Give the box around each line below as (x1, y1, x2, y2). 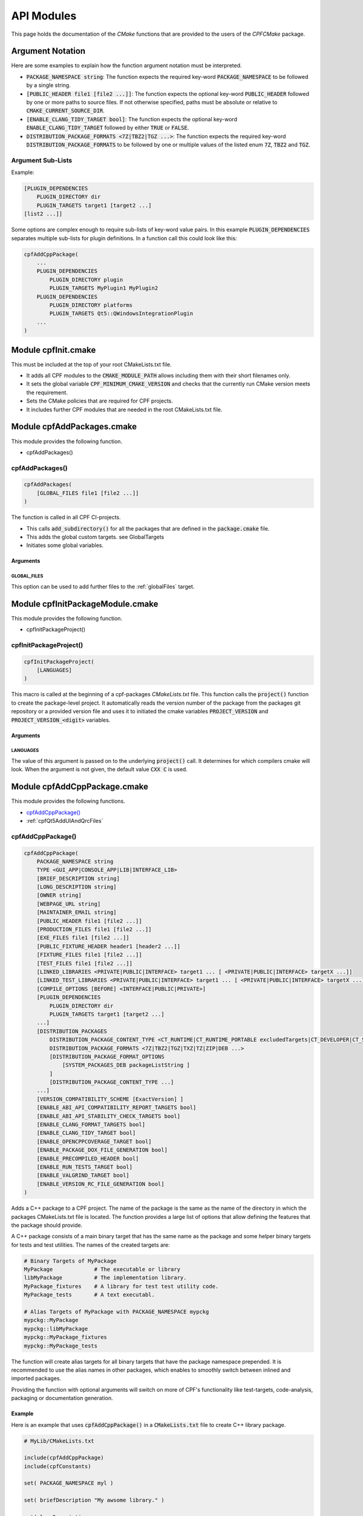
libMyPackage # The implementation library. (24, 1274, 187, 1281)
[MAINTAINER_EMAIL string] (36, 909, 117, 916)
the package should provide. (11, 1221, 83, 1229)
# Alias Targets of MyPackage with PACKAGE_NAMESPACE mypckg (24, 1309, 209, 1315)
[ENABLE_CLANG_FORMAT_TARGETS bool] (36, 1121, 145, 1128)
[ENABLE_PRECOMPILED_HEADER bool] (36, 1155, 139, 1162)
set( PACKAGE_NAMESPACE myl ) (24, 1480, 114, 1487)
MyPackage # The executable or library (24, 1266, 181, 1273)
